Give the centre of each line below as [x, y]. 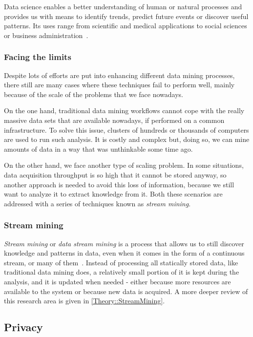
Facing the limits [38, 57]
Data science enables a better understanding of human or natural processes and [123, 6]
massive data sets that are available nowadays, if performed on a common [114, 120]
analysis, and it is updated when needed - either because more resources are [117, 281]
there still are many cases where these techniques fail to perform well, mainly [119, 85]
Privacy [23, 327]
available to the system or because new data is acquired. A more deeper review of [126, 291]
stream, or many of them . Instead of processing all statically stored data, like [121, 262]
